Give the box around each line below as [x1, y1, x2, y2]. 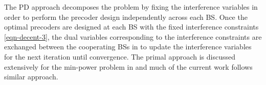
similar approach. [4, 71, 58, 82]
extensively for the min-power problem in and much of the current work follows [4, 61, 253, 72]
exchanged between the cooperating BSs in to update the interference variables [4, 41, 252, 52]
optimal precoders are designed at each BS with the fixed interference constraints [4, 21, 259, 32]
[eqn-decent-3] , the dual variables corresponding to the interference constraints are [4, 31, 262, 42]
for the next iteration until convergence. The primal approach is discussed [4, 51, 236, 62]
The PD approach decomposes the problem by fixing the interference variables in [4, 2, 258, 12]
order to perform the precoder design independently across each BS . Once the [4, 11, 248, 22]
